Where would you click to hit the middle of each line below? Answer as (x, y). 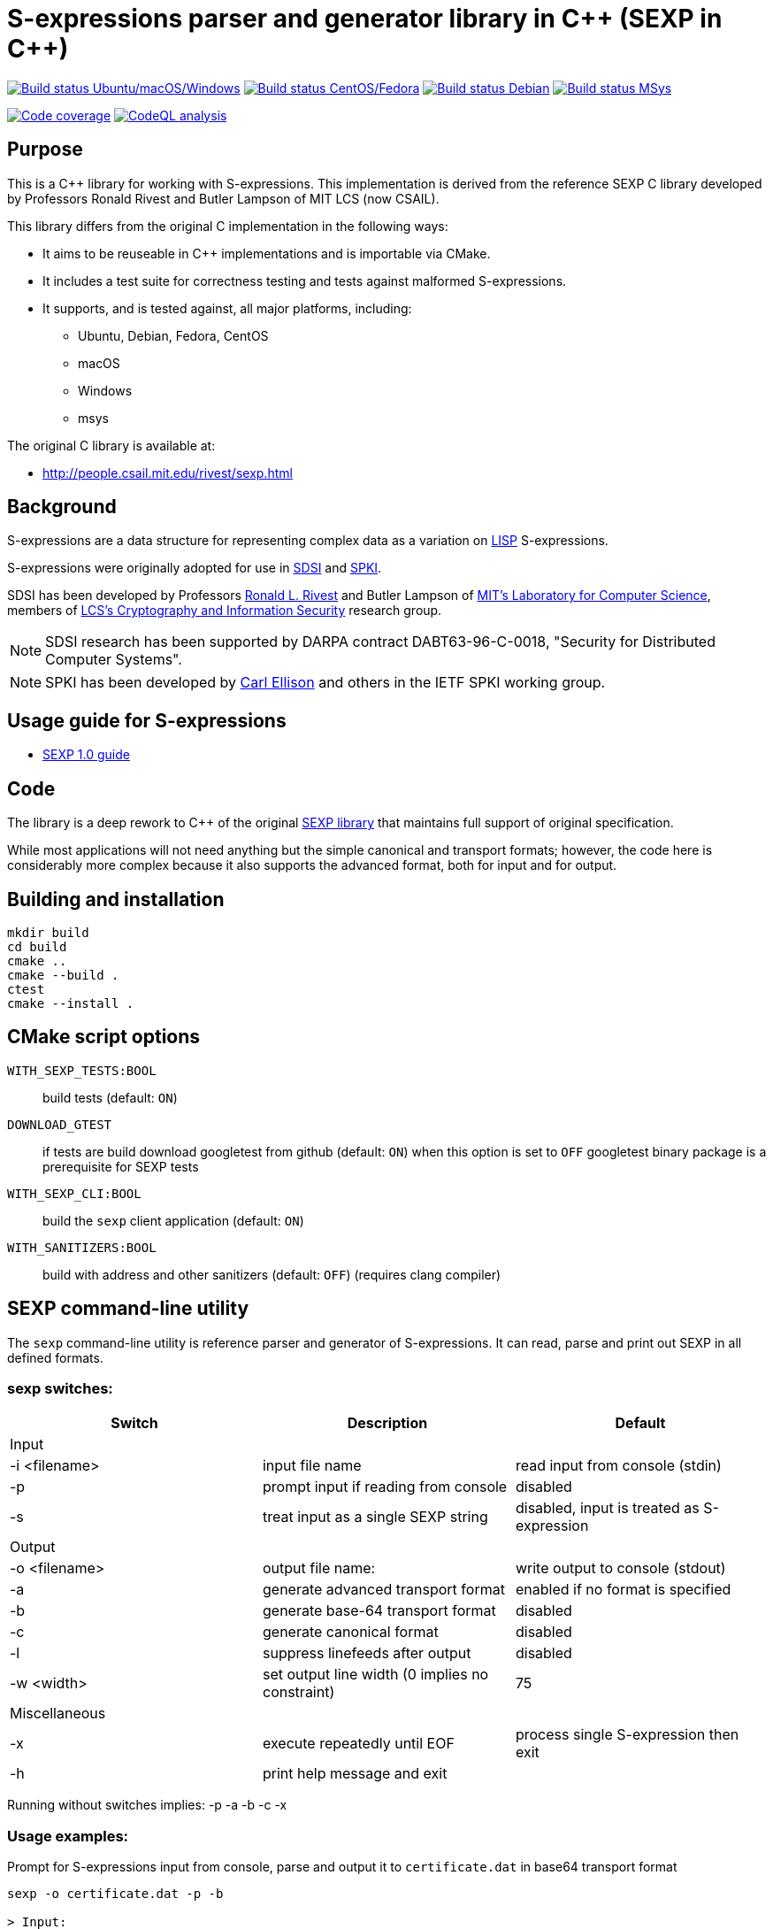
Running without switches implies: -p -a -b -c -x (147, 1805)
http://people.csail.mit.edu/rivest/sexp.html (168, 473)
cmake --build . (63, 975)
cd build (37, 946)
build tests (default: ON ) (110, 1097)
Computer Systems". (114, 660)
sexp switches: (60, 1389)
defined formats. (55, 1357)
